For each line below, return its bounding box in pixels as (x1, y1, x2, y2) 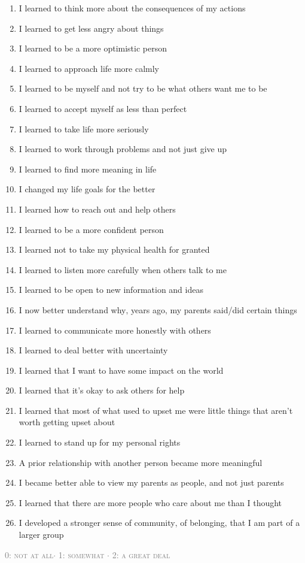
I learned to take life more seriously (19, 122, 149, 135)
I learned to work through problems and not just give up (19, 143, 227, 155)
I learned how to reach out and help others (19, 202, 176, 215)
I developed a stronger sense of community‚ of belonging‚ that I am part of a (19, 516, 300, 529)
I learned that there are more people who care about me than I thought (19, 496, 282, 508)
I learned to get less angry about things (19, 22, 164, 34)
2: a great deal (112, 548, 170, 561)
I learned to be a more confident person (19, 223, 164, 235)
